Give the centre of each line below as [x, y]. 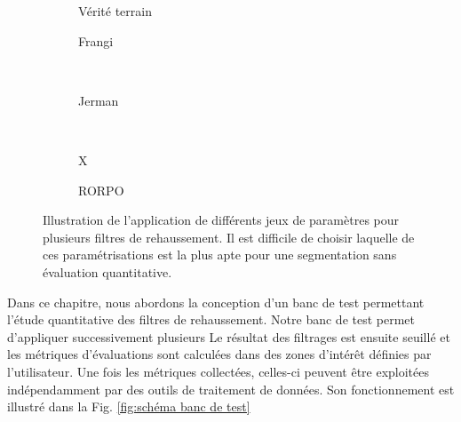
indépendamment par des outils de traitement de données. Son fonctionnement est [231, 389]
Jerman [99, 100]
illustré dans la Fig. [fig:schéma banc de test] [129, 406]
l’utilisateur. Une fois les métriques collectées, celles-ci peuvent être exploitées [219, 371]
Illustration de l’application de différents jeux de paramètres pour [221, 220]
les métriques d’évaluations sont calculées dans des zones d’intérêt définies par [219, 354]
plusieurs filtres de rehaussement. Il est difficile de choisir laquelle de [229, 237]
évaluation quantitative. [107, 271]
